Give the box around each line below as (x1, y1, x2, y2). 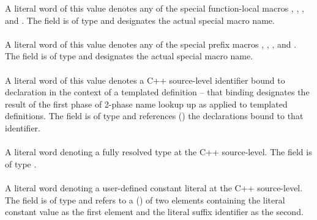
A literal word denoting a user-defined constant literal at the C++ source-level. (5, 181, 303, 194)
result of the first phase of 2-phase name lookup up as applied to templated (5, 97, 288, 110)
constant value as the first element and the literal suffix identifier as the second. (5, 205, 304, 218)
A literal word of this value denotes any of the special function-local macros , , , (5, 2, 304, 14)
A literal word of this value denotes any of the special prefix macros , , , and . (5, 37, 297, 50)
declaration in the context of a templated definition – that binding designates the (5, 86, 310, 98)
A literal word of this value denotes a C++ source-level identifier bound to (5, 73, 285, 86)
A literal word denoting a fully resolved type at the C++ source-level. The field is (5, 145, 312, 158)
